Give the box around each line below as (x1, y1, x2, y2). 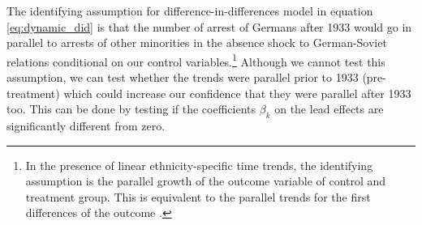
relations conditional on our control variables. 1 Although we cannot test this (6, 50, 385, 70)
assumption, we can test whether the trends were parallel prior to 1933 (6, 69, 359, 86)
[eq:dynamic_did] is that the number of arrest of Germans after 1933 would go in (6, 18, 412, 35)
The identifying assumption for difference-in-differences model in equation (6, 2, 373, 19)
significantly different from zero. (6, 117, 166, 134)
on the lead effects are (274, 100, 384, 117)
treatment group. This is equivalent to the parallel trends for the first (25, 188, 371, 205)
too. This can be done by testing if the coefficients (6, 100, 256, 117)
